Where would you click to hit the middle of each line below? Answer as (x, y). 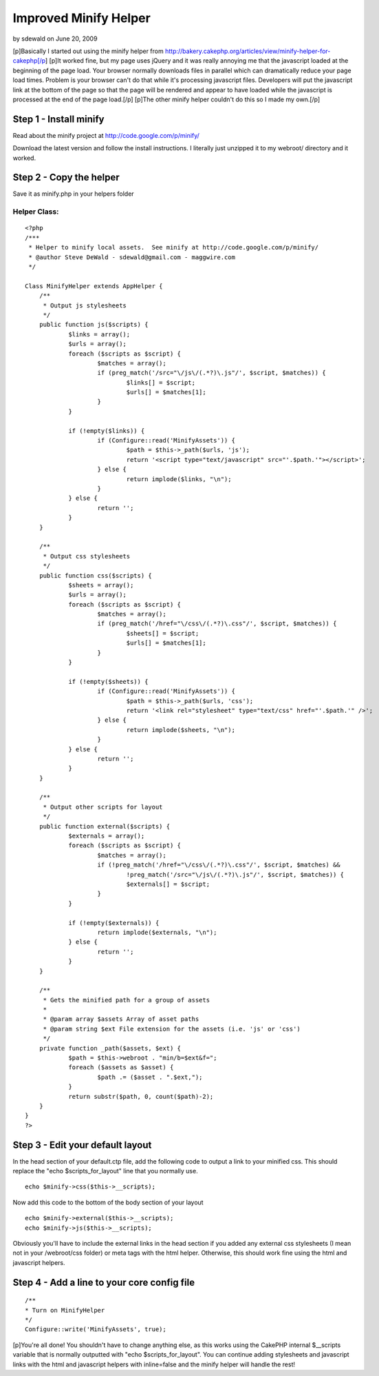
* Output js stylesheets (85, 305)
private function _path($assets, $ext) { (110, 1048)
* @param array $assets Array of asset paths (121, 1019)
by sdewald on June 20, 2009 (55, 39)
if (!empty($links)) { (107, 431)
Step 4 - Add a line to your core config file (104, 1282)
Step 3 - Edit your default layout (82, 1145)
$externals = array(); (107, 836)
